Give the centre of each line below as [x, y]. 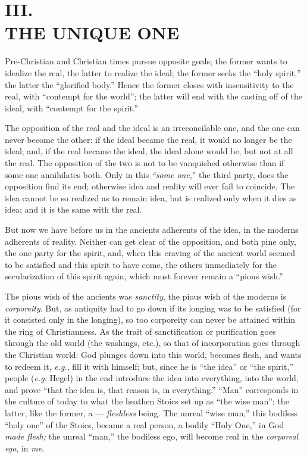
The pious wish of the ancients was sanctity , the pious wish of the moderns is [146, 296]
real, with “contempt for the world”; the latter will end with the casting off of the [153, 96]
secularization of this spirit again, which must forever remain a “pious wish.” [144, 276]
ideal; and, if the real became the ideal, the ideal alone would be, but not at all [149, 151]
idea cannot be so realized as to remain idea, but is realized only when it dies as [151, 197]
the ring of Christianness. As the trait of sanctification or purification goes [140, 331]
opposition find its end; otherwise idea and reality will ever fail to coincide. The [150, 186]
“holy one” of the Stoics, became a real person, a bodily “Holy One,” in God [145, 424]
